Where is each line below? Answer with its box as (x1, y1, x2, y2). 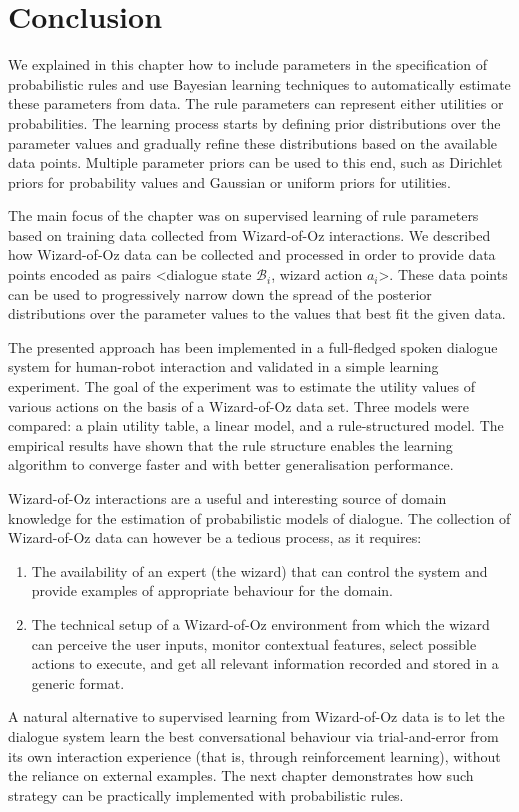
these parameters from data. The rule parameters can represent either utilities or (8, 93, 504, 114)
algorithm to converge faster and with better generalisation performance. (8, 454, 454, 475)
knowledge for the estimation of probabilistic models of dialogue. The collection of (8, 507, 511, 528)
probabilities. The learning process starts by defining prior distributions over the (8, 112, 501, 133)
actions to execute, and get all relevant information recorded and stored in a (31, 653, 499, 674)
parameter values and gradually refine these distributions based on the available (8, 132, 498, 153)
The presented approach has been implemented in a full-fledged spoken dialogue (8, 336, 498, 357)
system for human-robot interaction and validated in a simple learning (8, 356, 439, 377)
